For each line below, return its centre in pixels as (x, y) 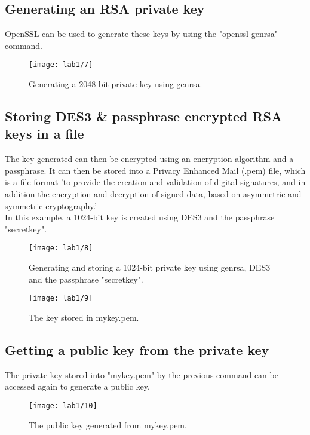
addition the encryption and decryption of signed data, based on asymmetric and (153, 194)
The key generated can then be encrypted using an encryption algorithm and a (149, 159)
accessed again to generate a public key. (77, 386)
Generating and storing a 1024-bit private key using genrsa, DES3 (150, 267)
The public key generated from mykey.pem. (108, 425)
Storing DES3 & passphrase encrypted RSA (144, 116)
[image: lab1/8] (61, 248)
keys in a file (44, 134)
